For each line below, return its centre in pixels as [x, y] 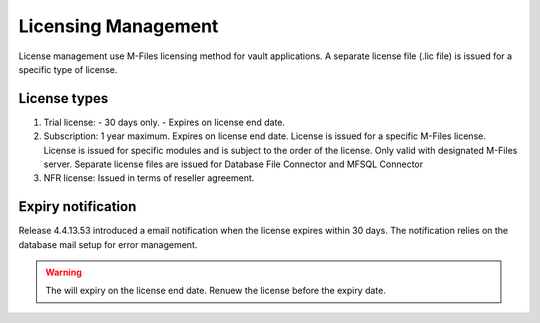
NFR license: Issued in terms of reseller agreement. [149, 178]
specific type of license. [68, 69]
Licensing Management [118, 26]
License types [63, 98]
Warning [63, 272]
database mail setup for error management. [108, 244]
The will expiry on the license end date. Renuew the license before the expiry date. [216, 291]
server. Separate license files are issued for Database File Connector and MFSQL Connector [233, 164]
